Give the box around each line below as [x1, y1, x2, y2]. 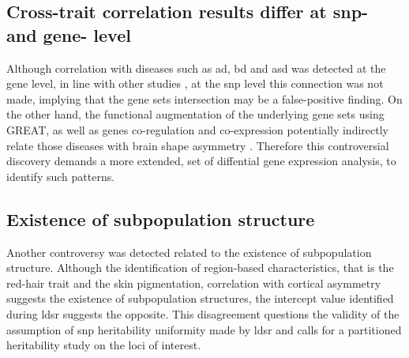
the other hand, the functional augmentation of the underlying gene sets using [6, 106, 385, 122]
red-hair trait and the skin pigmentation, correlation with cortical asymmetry [6, 274, 381, 291]
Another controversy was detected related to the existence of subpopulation [6, 243, 372, 260]
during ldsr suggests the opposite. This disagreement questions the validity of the [6, 305, 400, 322]
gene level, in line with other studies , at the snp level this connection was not [6, 75, 384, 92]
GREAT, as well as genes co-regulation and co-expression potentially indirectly [6, 121, 388, 138]
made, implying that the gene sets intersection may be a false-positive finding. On [6, 90, 403, 107]
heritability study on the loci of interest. [6, 337, 201, 353]
